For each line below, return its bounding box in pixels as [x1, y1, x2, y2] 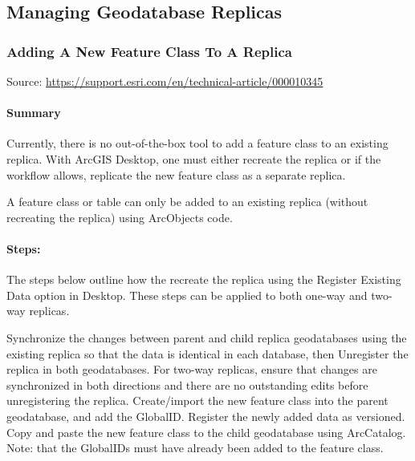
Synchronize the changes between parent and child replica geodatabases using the [6, 329, 407, 346]
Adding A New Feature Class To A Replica [6, 41, 292, 61]
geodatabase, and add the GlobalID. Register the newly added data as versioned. [6, 407, 405, 424]
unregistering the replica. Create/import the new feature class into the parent [6, 392, 389, 409]
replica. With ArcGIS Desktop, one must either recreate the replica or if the [6, 150, 381, 167]
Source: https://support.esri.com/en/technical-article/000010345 [6, 73, 323, 89]
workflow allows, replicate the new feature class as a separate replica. [6, 166, 346, 183]
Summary [6, 104, 61, 121]
